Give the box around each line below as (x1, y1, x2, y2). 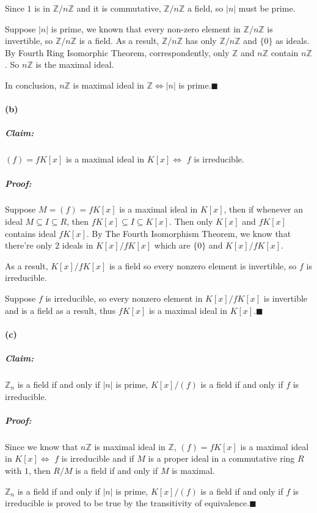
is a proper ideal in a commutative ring (148, 452, 295, 465)
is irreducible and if (61, 452, 134, 465)
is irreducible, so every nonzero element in (45, 292, 203, 305)
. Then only (169, 215, 213, 228)
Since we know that (5, 440, 78, 453)
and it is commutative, (76, 2, 161, 14)
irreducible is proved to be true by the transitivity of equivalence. (5, 497, 250, 509)
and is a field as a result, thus (5, 304, 116, 316)
